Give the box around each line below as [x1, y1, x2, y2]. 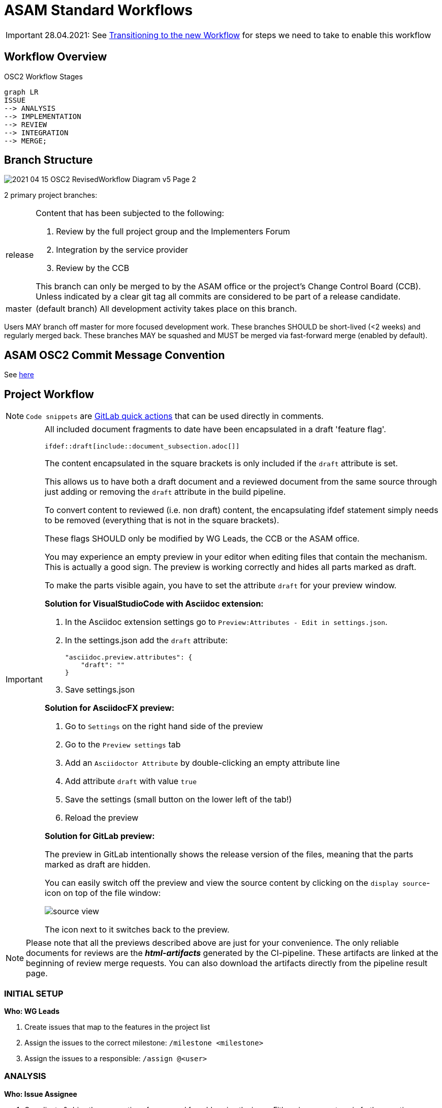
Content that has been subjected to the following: [36, 208, 225, 219]
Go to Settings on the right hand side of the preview [65, 721, 263, 732]
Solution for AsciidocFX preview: [44, 703, 175, 713]
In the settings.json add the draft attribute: [65, 635, 228, 646]
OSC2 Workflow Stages [4, 72, 83, 81]
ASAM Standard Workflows [4, 2, 193, 19]
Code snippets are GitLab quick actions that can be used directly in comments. [26, 411, 324, 422]
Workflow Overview [4, 50, 107, 64]
